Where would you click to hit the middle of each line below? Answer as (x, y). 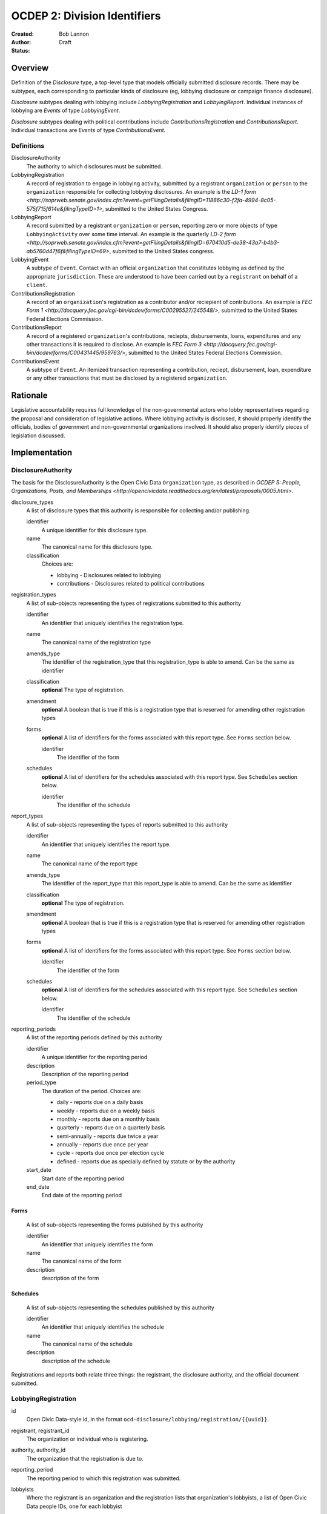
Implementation (42, 453)
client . (37, 285)
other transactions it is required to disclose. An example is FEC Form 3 (114, 344)
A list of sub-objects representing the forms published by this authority (115, 1225)
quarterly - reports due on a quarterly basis (111, 1128)
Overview (30, 68)
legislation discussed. (38, 435)
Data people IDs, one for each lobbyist (74, 1506)
